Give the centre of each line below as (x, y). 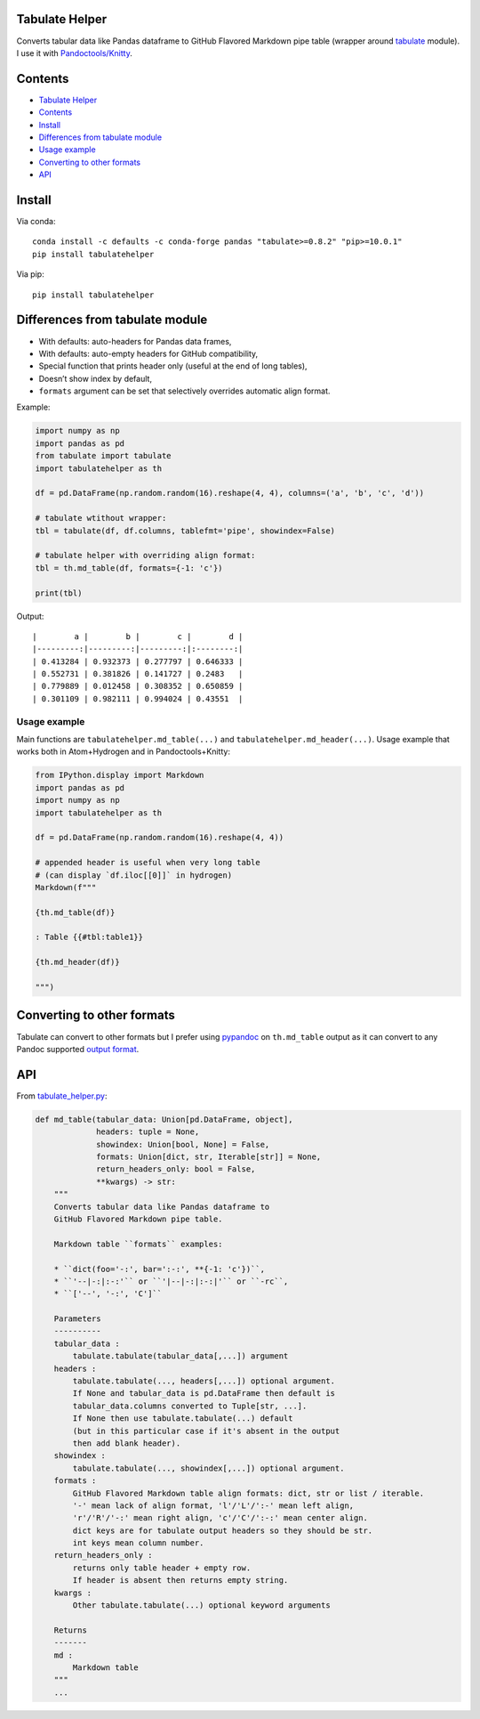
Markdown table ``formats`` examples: (138, 1244)
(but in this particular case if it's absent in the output (206, 1431)
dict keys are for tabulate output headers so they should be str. (223, 1530)
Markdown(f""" (66, 887)
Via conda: (36, 222)
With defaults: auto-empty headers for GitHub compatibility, (148, 353)
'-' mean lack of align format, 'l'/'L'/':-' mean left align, (213, 1505)
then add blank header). (127, 1443)
